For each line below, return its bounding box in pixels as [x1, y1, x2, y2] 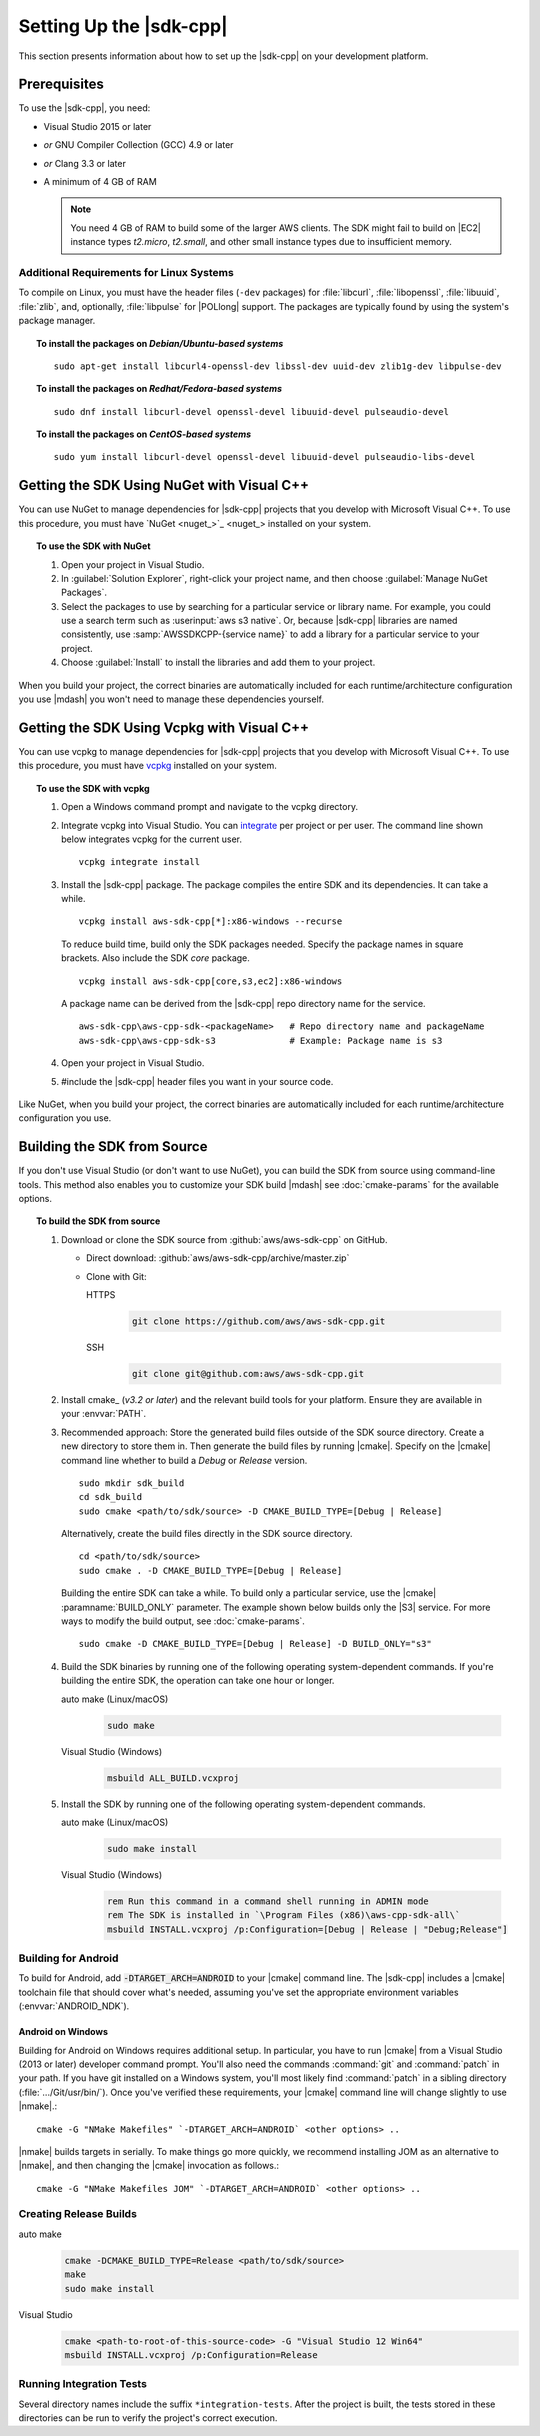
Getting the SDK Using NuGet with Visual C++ [18, 477, 310, 494]
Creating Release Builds [18, 2207, 137, 2221]
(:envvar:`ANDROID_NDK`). [18, 2000, 130, 2012]
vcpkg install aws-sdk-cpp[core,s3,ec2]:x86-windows [78, 975, 343, 987]
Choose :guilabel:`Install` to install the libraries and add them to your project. [61, 656, 376, 669]
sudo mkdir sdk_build [78, 1477, 185, 1489]
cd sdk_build [78, 1491, 143, 1503]
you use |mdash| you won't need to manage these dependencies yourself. [18, 693, 325, 705]
